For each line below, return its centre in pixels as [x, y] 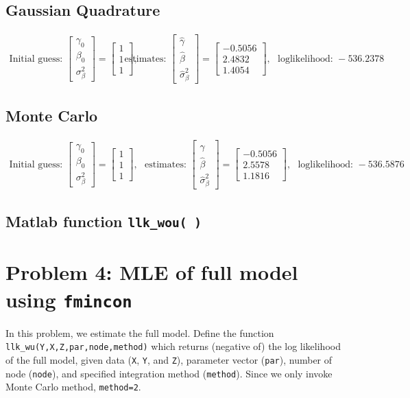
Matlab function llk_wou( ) [104, 221]
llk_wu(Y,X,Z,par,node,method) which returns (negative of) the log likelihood [173, 346]
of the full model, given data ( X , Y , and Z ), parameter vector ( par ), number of [169, 359]
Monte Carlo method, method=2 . [73, 387]
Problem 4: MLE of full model [152, 272]
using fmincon [69, 299]
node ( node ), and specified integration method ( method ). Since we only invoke [169, 373]
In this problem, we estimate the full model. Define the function [140, 332]
